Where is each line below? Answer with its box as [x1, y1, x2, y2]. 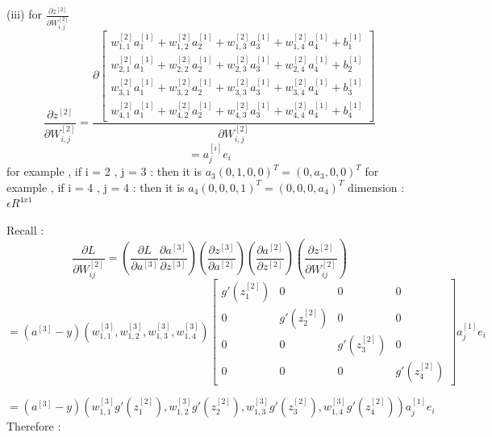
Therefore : [6, 418, 61, 435]
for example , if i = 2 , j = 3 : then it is [6, 163, 202, 180]
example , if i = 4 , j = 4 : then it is [6, 178, 185, 195]
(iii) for [6, 6, 43, 22]
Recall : [6, 222, 44, 239]
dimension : [348, 178, 405, 195]
